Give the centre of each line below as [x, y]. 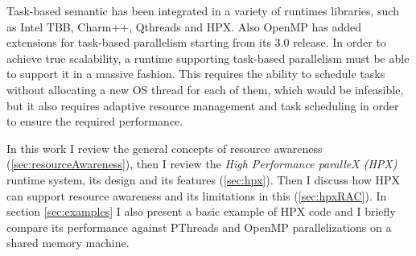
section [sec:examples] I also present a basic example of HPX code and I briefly [201, 211]
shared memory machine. [68, 243]
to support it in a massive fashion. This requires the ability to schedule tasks [196, 74]
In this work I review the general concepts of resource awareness [165, 148]
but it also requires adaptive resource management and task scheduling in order [203, 105]
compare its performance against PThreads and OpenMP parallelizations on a [199, 227]
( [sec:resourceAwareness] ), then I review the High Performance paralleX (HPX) [202, 164]
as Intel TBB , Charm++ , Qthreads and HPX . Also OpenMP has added [184, 26]
